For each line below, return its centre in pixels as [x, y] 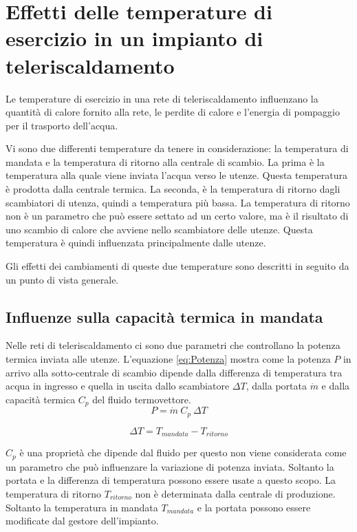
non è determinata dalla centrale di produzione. [235, 494]
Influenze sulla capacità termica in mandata [164, 316]
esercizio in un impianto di [134, 38]
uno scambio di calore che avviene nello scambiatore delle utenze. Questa [159, 229]
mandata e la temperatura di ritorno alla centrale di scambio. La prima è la [165, 161]
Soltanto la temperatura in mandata [82, 507]
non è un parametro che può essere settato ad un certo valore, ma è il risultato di [177, 216]
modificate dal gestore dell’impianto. [82, 521]
